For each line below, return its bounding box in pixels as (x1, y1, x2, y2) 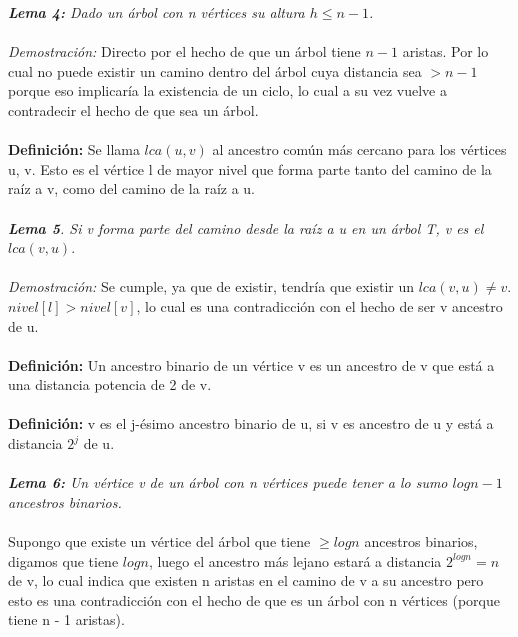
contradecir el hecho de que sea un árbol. (8, 99, 259, 120)
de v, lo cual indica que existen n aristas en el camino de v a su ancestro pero (8, 570, 484, 591)
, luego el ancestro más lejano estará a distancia (148, 550, 442, 571)
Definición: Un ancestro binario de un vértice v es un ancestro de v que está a (8, 354, 495, 375)
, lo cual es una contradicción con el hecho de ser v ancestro (136, 295, 503, 316)
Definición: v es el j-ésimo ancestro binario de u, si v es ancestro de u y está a (8, 413, 494, 434)
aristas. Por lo (402, 41, 489, 62)
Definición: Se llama (8, 139, 140, 160)
